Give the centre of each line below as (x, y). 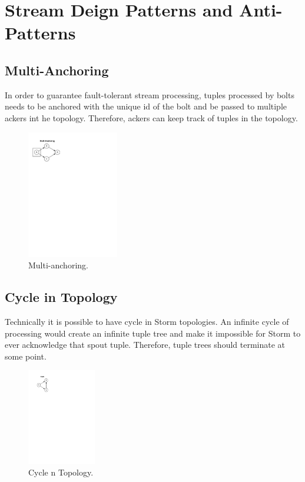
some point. (26, 356)
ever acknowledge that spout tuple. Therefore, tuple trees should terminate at (145, 345)
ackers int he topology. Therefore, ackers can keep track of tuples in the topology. (151, 117)
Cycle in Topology (61, 297)
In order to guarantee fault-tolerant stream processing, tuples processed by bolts (150, 94)
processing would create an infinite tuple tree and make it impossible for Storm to (153, 333)
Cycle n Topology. (61, 472)
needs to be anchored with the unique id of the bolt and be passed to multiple (146, 106)
